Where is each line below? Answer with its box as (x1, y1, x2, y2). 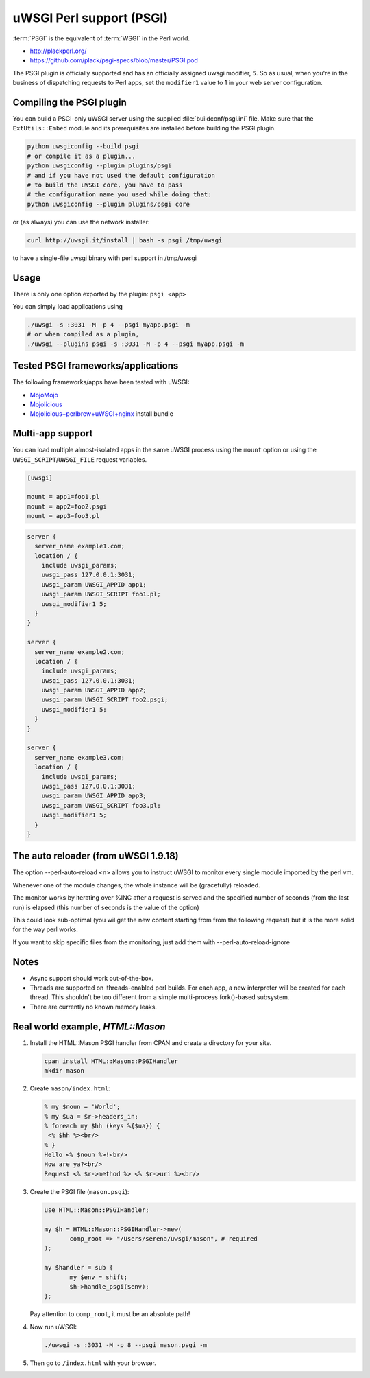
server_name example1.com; (34, 542, 125, 550)
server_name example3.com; (34, 754, 125, 761)
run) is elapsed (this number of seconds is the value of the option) (12, 903, 199, 911)
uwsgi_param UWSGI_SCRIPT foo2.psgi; (41, 696, 169, 703)
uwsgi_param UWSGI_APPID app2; (41, 686, 147, 694)
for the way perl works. (12, 925, 78, 933)
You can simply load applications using (12, 302, 123, 310)
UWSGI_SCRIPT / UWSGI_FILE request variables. (12, 455, 147, 463)
